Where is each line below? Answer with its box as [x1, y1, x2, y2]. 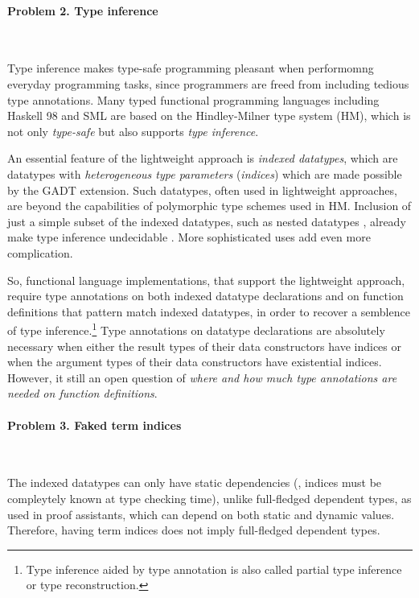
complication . [7, 244, 73, 261]
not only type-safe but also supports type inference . [7, 122, 259, 139]
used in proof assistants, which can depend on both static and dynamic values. [7, 505, 395, 522]
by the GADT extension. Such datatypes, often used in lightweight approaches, [7, 181, 397, 198]
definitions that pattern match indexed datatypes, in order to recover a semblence [7, 303, 410, 320]
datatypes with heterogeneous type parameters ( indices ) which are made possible [7, 165, 402, 182]
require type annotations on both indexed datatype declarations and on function [7, 287, 404, 304]
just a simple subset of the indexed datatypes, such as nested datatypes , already [7, 212, 406, 229]
